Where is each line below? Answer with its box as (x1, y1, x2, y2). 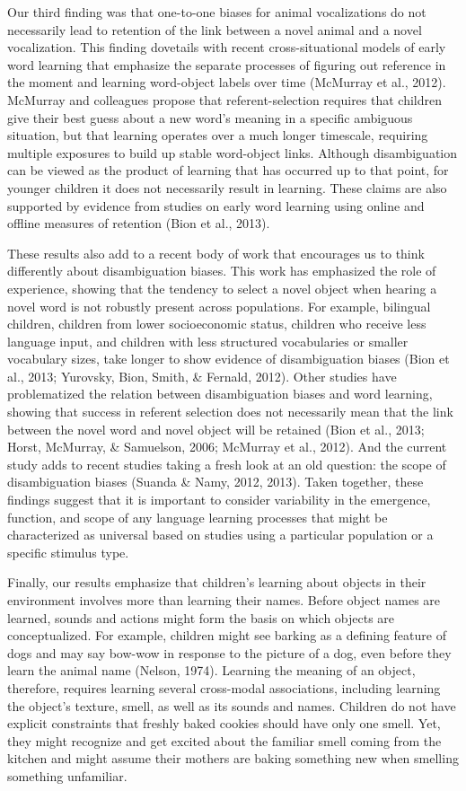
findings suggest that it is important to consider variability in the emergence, (7, 490, 431, 509)
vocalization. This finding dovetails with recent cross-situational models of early (7, 38, 446, 57)
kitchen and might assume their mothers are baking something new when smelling (7, 749, 459, 768)
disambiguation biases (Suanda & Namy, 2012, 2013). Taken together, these (7, 472, 424, 491)
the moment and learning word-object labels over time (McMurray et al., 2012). (7, 73, 446, 92)
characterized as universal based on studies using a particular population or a (7, 525, 434, 544)
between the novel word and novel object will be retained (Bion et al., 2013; (7, 419, 425, 438)
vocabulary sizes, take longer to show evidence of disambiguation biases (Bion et (7, 349, 450, 368)
